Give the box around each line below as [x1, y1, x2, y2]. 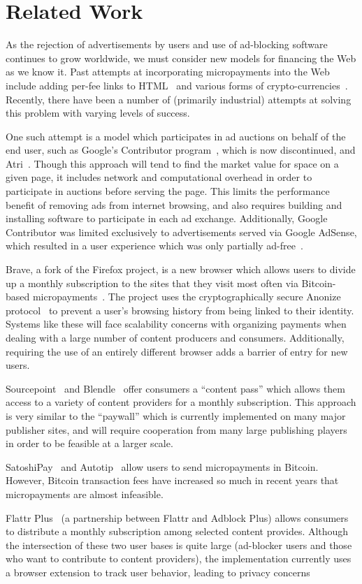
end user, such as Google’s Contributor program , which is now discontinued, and [6, 143, 356, 157]
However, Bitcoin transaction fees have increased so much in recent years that [6, 473, 339, 488]
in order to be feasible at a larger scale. [6, 436, 173, 451]
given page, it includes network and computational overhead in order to [6, 170, 312, 184]
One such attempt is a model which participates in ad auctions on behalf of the [6, 129, 346, 143]
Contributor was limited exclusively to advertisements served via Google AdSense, [6, 224, 357, 239]
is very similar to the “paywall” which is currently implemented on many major [6, 408, 346, 423]
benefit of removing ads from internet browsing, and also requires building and [6, 197, 342, 212]
